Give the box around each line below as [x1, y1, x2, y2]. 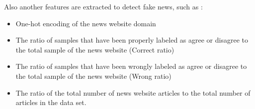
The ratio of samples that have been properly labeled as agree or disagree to [15, 35, 248, 45]
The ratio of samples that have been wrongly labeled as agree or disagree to [15, 61, 247, 71]
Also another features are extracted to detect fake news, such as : [4, 1, 203, 11]
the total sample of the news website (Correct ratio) [15, 44, 174, 54]
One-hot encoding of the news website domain [15, 18, 156, 28]
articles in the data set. [15, 97, 86, 108]
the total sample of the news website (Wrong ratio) [15, 70, 171, 81]
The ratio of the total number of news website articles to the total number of [15, 87, 251, 98]
